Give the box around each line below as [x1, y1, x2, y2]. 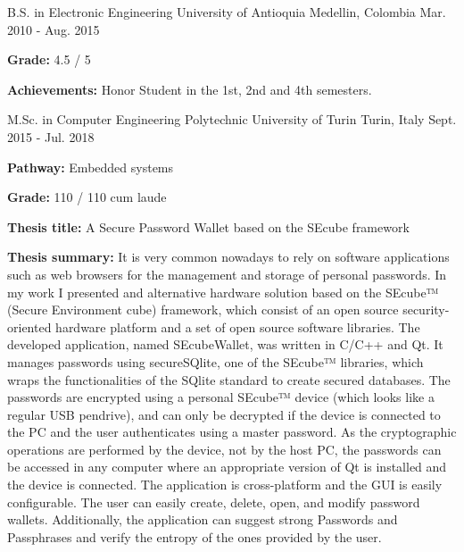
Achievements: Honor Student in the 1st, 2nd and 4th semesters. [7, 79, 372, 98]
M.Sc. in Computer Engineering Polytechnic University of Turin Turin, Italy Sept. [7, 110, 457, 129]
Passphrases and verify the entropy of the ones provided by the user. [7, 527, 382, 546]
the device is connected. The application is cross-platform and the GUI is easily [7, 475, 443, 494]
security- [402, 300, 450, 319]
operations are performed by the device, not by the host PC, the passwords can [7, 439, 442, 458]
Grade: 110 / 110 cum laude [7, 188, 167, 206]
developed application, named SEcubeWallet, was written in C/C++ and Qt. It [7, 335, 443, 354]
